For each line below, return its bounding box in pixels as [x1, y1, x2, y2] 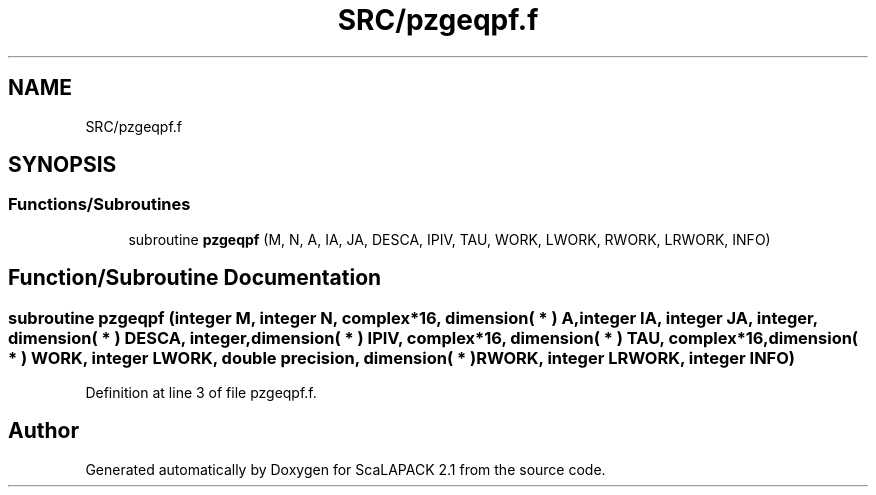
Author [8, 418, 79, 444]
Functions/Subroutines [8, 194, 191, 215]
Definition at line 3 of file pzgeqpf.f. [85, 384, 317, 402]
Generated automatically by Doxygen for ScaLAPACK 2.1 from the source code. [85, 460, 606, 478]
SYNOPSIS [8, 152, 117, 178]
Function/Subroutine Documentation [8, 265, 382, 291]
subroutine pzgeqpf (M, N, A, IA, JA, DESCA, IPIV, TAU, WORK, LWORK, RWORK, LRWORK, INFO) [128, 230, 771, 248]
